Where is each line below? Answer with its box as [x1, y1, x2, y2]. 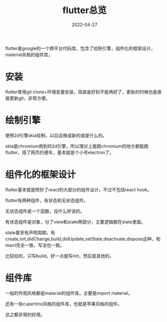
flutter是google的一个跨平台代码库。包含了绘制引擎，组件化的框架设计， [5, 45, 155, 51]
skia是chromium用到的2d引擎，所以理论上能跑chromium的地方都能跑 [5, 143, 149, 149]
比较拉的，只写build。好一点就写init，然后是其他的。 [5, 253, 114, 259]
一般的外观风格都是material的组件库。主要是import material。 [5, 290, 133, 296]
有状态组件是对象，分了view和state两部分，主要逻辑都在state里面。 [5, 219, 146, 225]
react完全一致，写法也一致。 [5, 242, 64, 248]
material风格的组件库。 [5, 51, 53, 58]
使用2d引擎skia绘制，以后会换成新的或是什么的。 [5, 132, 107, 138]
